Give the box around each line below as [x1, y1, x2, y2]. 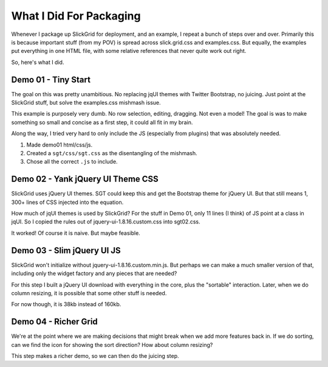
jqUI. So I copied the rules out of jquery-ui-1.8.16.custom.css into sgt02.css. [11, 218, 200, 225]
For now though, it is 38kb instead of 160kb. [11, 301, 121, 308]
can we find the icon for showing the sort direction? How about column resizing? [11, 341, 213, 348]
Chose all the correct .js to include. [26, 158, 118, 166]
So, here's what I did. [11, 58, 64, 66]
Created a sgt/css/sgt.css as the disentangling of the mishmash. [26, 149, 197, 156]
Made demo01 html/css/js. [26, 141, 93, 149]
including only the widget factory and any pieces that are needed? [11, 270, 177, 277]
